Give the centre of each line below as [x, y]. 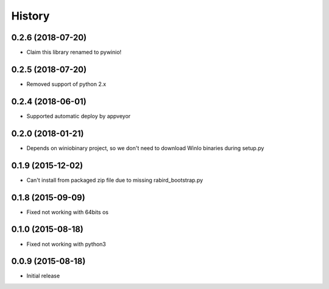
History [30, 16]
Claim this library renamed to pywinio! [74, 52]
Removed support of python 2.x [66, 84]
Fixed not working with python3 [66, 244]
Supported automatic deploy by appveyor [79, 116]
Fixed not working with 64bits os [68, 212]
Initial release [43, 276]
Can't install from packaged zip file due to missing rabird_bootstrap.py [115, 180]
